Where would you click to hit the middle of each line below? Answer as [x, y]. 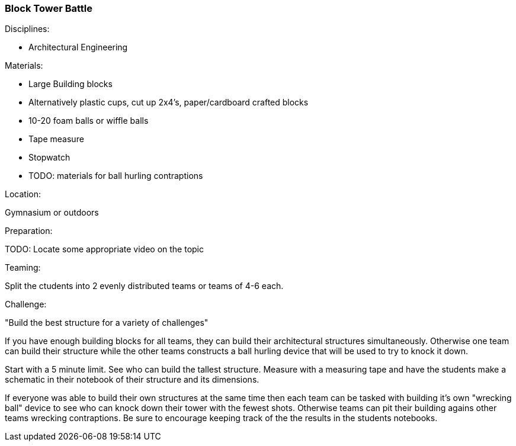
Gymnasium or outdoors [52, 213]
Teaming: [23, 268]
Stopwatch [49, 158]
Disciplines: [27, 29]
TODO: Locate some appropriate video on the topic [104, 249]
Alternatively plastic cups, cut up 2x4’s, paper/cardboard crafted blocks [169, 102]
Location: [23, 194]
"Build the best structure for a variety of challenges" [107, 323]
